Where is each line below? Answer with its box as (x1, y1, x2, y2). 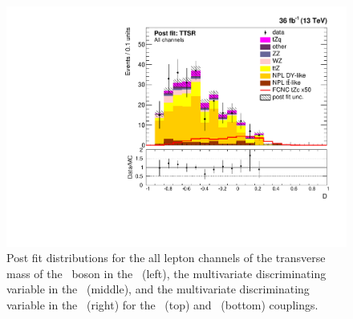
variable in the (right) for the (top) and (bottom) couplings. (6, 297, 319, 313)
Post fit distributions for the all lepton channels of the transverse (6, 249, 326, 266)
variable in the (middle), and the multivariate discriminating (6, 281, 310, 297)
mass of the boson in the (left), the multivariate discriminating (6, 264, 327, 281)
